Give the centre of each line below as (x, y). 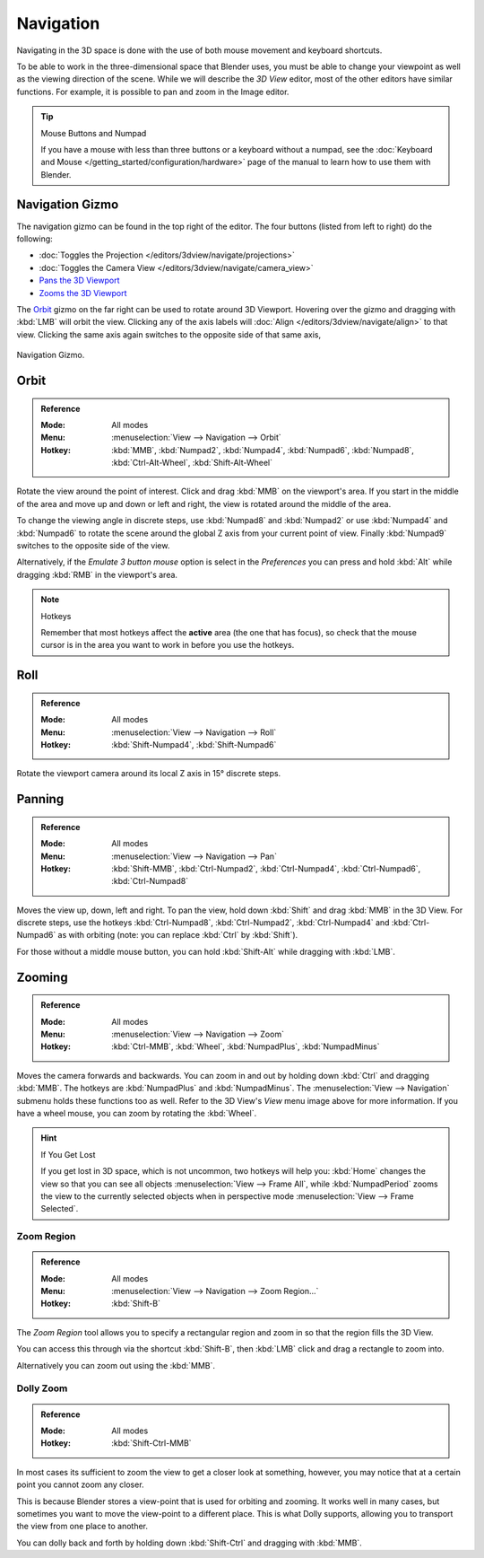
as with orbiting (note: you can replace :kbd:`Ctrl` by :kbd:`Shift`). (178, 935)
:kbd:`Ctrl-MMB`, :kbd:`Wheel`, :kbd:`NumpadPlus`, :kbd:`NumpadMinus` (246, 1046)
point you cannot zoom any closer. (80, 1484)
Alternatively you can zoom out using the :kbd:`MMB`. (116, 1365)
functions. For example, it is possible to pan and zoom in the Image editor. (153, 92)
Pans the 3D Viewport (79, 280)
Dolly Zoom (42, 1388)
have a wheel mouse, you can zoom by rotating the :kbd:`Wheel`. (137, 1113)
